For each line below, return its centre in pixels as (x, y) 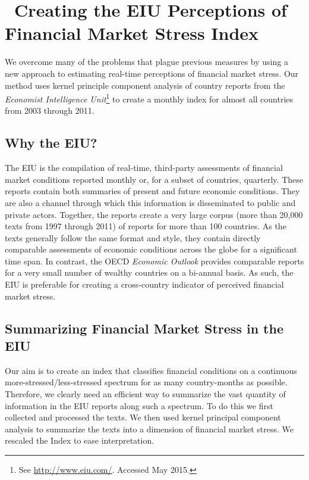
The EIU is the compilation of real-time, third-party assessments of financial (144, 168)
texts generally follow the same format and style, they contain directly (133, 237)
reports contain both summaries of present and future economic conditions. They (152, 191)
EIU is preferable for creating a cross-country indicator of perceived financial (144, 284)
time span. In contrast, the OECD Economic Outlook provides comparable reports (154, 261)
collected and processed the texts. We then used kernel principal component (143, 417)
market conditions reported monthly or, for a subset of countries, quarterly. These (154, 179)
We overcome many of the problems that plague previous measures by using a (146, 62)
